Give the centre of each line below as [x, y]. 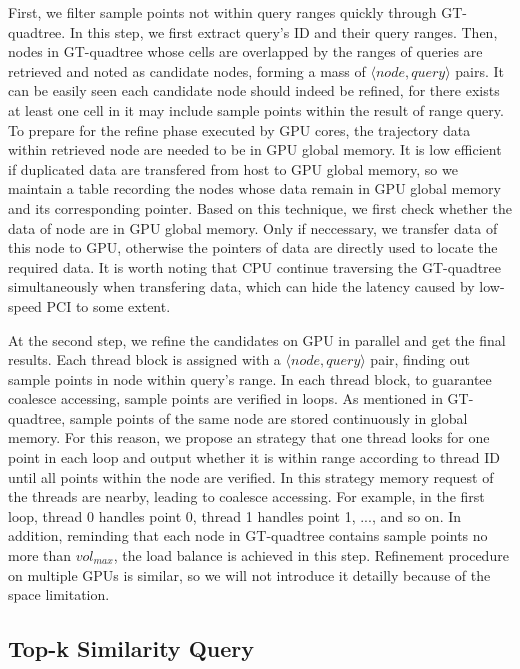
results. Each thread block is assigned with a [144, 359]
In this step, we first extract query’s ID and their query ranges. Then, [283, 31]
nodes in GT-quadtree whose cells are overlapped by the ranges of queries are [245, 51]
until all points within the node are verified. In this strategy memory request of [251, 476]
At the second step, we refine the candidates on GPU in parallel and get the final [257, 339]
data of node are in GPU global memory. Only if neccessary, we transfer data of [253, 227]
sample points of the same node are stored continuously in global [268, 417]
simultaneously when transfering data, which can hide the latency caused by [241, 286]
